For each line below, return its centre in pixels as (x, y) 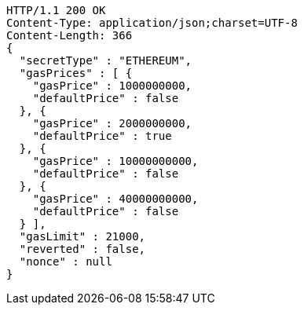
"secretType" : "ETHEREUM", (106, 60)
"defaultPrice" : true (102, 136)
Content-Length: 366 (70, 35)
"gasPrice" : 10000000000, (115, 161)
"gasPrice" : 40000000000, (115, 199)
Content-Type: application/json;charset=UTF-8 (152, 23)
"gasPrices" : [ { (76, 73)
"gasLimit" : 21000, (82, 236)
